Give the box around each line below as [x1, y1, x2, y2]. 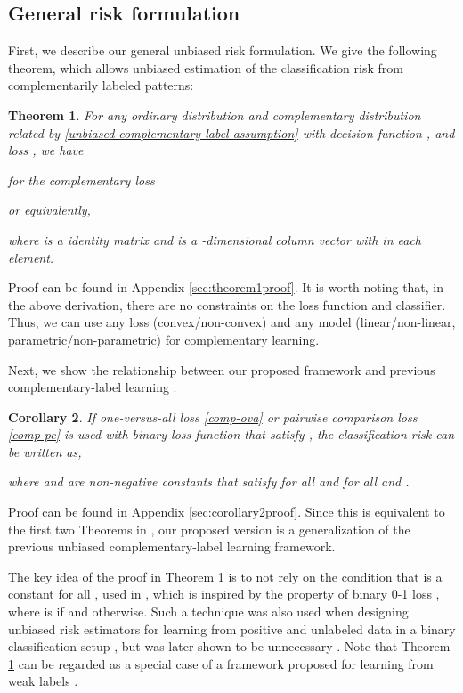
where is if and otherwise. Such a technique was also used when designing [8, 602, 409, 621]
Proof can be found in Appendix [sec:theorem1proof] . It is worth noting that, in [8, 278, 444, 297]
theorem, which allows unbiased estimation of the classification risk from [8, 58, 403, 77]
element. [8, 248, 54, 266]
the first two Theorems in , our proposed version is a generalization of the [8, 519, 410, 538]
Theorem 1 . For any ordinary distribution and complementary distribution [8, 105, 421, 124]
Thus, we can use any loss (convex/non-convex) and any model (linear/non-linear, [8, 313, 456, 331]
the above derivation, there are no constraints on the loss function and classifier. [8, 295, 446, 314]
